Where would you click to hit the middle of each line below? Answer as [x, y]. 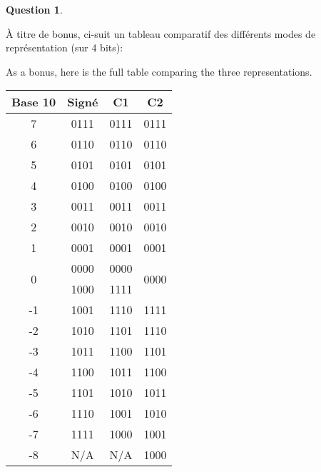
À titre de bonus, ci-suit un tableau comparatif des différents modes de [161, 33]
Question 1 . [34, 9]
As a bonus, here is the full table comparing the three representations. [159, 71]
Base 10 [34, 102]
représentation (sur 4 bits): [65, 47]
